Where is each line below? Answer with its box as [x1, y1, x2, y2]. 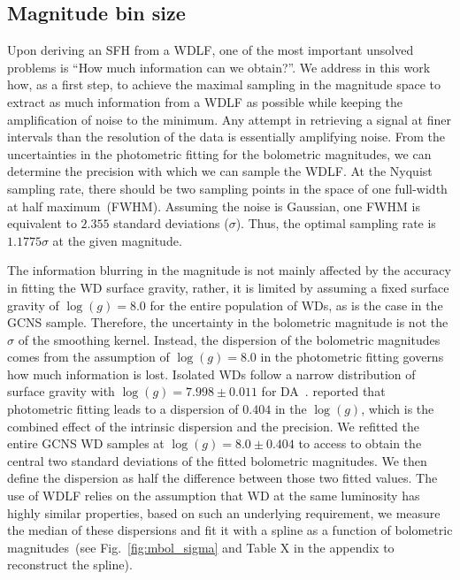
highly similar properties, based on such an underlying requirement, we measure [7, 503, 441, 522]
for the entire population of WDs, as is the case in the [149, 295, 443, 314]
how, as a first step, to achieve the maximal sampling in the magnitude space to [7, 75, 441, 94]
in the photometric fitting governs [260, 347, 444, 366]
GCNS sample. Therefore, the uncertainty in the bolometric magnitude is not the [7, 313, 448, 332]
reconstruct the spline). [7, 555, 133, 574]
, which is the [361, 400, 434, 418]
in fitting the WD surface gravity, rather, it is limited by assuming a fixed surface [7, 278, 449, 296]
